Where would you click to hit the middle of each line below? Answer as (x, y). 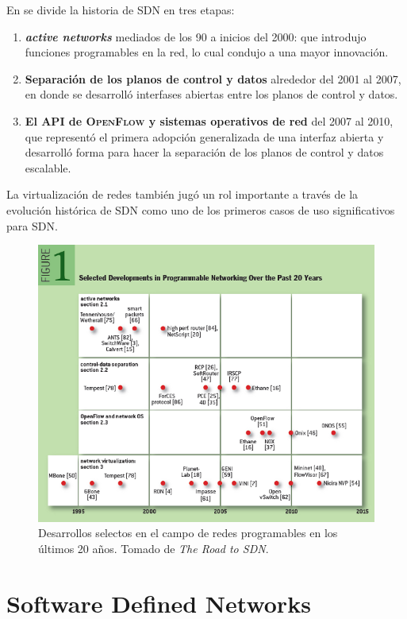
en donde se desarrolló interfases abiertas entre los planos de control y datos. (211, 94)
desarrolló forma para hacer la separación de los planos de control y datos (204, 152)
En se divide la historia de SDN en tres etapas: (121, 10)
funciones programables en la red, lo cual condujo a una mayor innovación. (207, 52)
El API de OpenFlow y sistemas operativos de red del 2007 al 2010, (209, 120)
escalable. (48, 167)
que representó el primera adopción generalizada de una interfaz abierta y (204, 136)
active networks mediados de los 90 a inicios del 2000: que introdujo (196, 36)
